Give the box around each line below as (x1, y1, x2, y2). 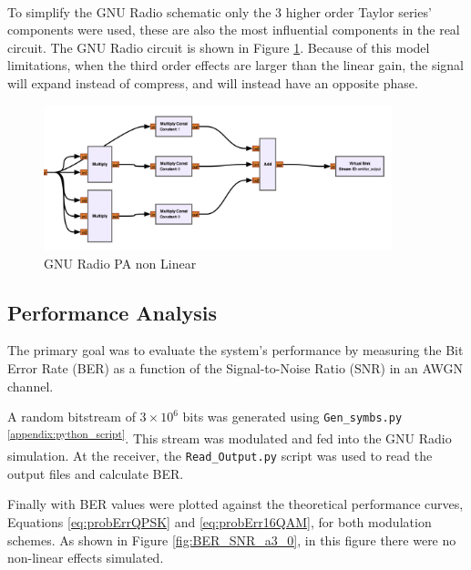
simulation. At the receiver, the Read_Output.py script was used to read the (7, 446, 433, 465)
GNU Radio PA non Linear (44, 253, 197, 272)
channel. (7, 376, 54, 395)
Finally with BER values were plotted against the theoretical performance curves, (7, 494, 464, 514)
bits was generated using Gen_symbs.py (182, 407, 403, 426)
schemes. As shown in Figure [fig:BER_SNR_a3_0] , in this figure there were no (7, 530, 456, 549)
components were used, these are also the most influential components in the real (7, 20, 460, 39)
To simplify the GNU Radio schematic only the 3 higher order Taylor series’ (7, 2, 432, 21)
